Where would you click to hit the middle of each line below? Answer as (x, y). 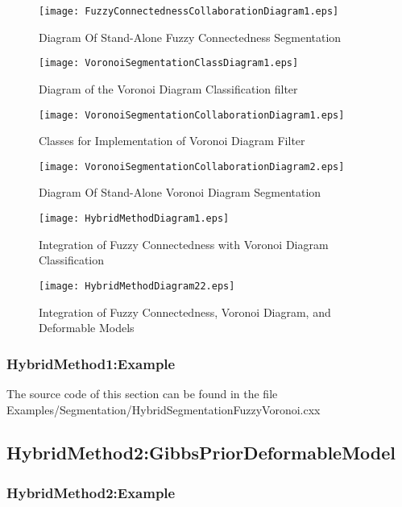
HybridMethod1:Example (91, 363)
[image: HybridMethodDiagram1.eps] (134, 218)
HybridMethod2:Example (91, 492)
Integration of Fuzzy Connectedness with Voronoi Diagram (184, 244)
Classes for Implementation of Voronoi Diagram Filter (172, 141)
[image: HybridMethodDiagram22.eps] (137, 286)
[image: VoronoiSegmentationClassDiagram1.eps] (169, 63)
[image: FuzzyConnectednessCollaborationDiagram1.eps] (189, 11)
